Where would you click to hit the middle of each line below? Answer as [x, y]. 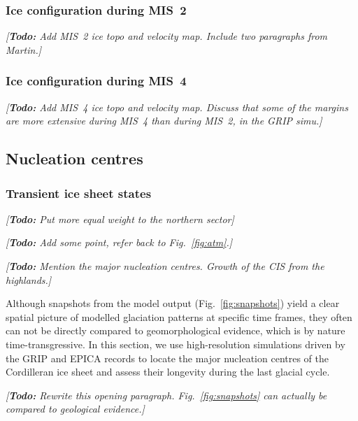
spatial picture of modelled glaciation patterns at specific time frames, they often [179, 316]
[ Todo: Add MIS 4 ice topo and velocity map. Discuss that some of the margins [177, 107]
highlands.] [29, 279]
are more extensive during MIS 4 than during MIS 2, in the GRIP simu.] [164, 121]
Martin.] [24, 49]
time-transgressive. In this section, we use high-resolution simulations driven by [176, 344]
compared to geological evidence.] [75, 409]
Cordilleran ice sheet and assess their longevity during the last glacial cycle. [168, 372]
